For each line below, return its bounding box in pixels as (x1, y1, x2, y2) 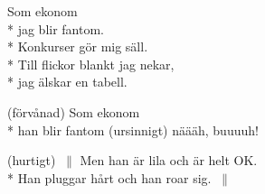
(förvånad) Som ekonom (7, 102, 140, 121)
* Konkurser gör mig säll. (7, 37, 148, 56)
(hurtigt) (7, 151, 56, 170)
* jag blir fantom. (7, 19, 105, 38)
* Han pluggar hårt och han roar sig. (7, 168, 212, 187)
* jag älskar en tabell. (7, 72, 128, 91)
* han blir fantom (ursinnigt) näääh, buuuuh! (7, 120, 259, 139)
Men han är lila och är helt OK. (80, 151, 258, 170)
